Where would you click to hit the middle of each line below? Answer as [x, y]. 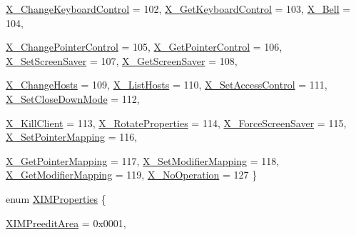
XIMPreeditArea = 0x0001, [66, 222]
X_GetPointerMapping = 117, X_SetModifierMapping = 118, [143, 160]
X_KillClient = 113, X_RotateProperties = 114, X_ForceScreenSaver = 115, [176, 122]
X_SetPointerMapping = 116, [72, 137]
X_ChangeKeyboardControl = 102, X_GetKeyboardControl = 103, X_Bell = [178, 9]
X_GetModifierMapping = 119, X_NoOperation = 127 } [132, 175]
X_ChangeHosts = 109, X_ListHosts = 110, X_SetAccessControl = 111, [167, 85]
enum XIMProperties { [56, 198]
